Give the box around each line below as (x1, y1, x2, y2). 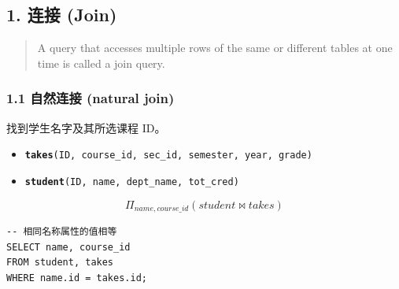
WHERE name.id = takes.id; (6, 272, 147, 283)
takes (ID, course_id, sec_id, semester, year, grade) (24, 150, 312, 161)
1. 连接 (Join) (6, 2, 117, 27)
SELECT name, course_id (6, 241, 131, 253)
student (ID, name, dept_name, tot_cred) (24, 176, 239, 187)
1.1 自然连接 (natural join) (6, 88, 175, 108)
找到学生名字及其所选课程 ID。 (6, 119, 166, 135)
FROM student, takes (6, 257, 114, 269)
